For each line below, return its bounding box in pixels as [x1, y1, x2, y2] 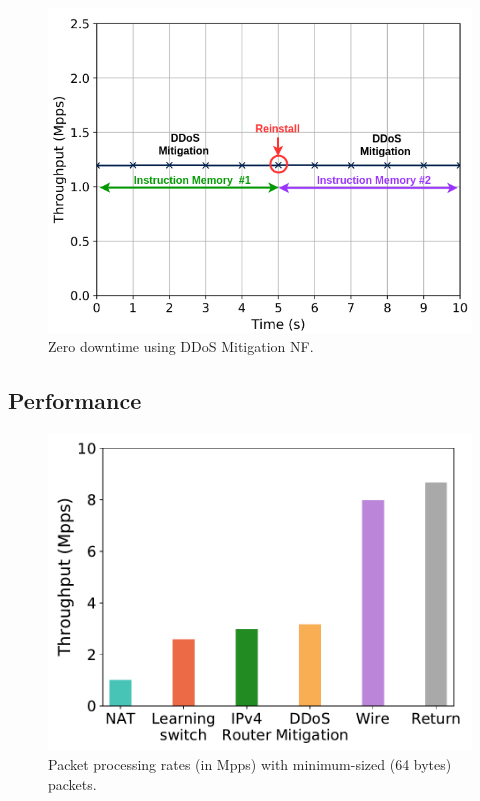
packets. [48, 774, 97, 795]
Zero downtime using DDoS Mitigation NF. [48, 336, 314, 357]
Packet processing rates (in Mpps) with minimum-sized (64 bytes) [48, 754, 452, 775]
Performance [8, 385, 142, 416]
